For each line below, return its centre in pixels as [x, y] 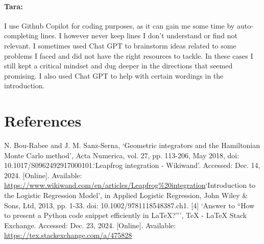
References [43, 121]
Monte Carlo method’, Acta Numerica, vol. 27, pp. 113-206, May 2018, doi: [122, 155]
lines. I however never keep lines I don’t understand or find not [139, 35]
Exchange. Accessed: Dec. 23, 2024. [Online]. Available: [90, 225]
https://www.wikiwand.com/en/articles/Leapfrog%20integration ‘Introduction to [130, 185]
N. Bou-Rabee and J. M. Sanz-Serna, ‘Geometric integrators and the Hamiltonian [132, 145]
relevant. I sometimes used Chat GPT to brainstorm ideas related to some [120, 45]
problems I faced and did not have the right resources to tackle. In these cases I [129, 55]
